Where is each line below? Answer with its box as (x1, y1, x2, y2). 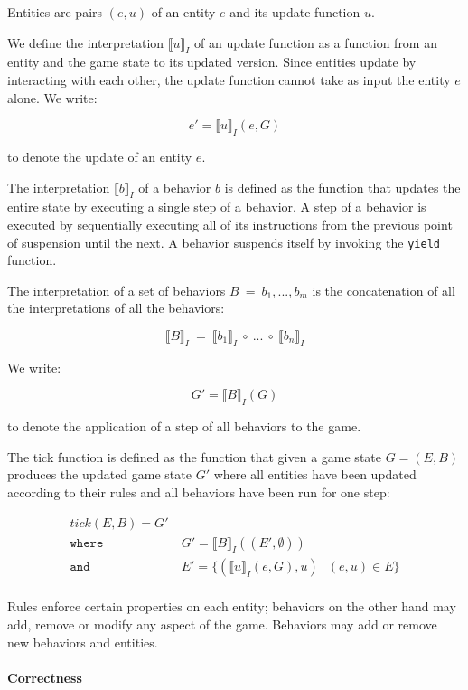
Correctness (7, 667, 82, 686)
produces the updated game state (7, 465, 192, 484)
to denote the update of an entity (7, 147, 192, 165)
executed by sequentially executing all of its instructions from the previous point (7, 214, 453, 233)
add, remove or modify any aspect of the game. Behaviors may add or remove (7, 615, 437, 634)
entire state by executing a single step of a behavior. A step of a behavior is (7, 197, 426, 216)
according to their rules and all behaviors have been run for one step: (7, 482, 390, 501)
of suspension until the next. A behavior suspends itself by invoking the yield (7, 232, 440, 251)
